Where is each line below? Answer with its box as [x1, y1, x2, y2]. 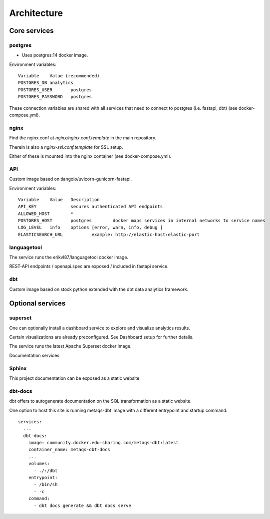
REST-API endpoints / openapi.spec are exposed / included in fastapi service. [9, 263, 169, 269]
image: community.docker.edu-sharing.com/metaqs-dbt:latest [28, 440, 179, 446]
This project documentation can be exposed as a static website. [9, 375, 141, 381]
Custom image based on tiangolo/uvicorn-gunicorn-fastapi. [9, 176, 132, 182]
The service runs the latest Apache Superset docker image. [9, 343, 132, 349]
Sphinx [9, 365, 27, 372]
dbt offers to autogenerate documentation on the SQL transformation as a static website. [9, 398, 192, 404]
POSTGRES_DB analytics [18, 80, 74, 86]
